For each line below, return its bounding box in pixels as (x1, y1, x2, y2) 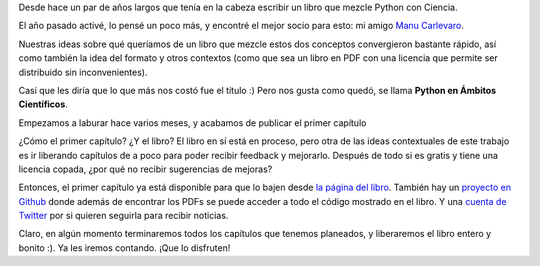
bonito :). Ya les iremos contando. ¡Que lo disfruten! (18, 241, 231, 254)
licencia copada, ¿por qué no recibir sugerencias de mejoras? (18, 163, 273, 175)
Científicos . (18, 98, 69, 110)
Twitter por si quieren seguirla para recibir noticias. (18, 210, 229, 222)
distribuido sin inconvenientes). (18, 66, 148, 78)
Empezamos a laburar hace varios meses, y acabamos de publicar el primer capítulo (18, 116, 367, 129)
